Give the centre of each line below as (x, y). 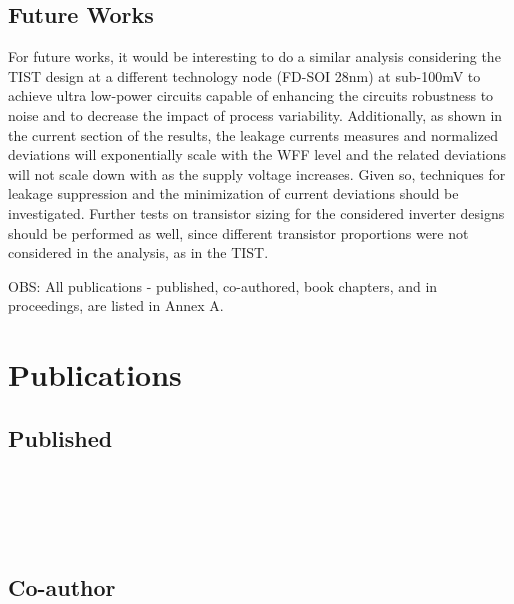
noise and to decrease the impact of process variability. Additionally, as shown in (255, 114)
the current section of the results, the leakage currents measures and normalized (253, 134)
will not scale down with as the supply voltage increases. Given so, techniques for (257, 173)
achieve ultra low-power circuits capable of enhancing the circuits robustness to (251, 95)
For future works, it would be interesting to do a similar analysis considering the (254, 56)
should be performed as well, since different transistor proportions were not (238, 232)
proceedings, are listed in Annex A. (116, 305)
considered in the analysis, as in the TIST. (138, 252)
